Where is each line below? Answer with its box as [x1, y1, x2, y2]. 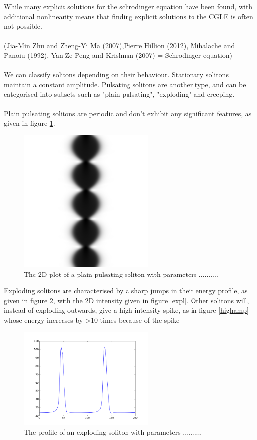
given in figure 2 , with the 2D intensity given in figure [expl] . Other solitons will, [4, 295, 249, 305]
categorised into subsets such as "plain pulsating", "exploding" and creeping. [4, 89, 235, 99]
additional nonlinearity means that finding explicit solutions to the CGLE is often [4, 11, 253, 21]
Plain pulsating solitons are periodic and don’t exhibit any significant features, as [4, 108, 252, 118]
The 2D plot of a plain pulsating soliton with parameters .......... [24, 269, 218, 279]
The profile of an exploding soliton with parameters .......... [24, 427, 202, 437]
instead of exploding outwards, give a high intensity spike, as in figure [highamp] [4, 305, 249, 315]
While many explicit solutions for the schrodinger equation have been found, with [4, 1, 253, 11]
